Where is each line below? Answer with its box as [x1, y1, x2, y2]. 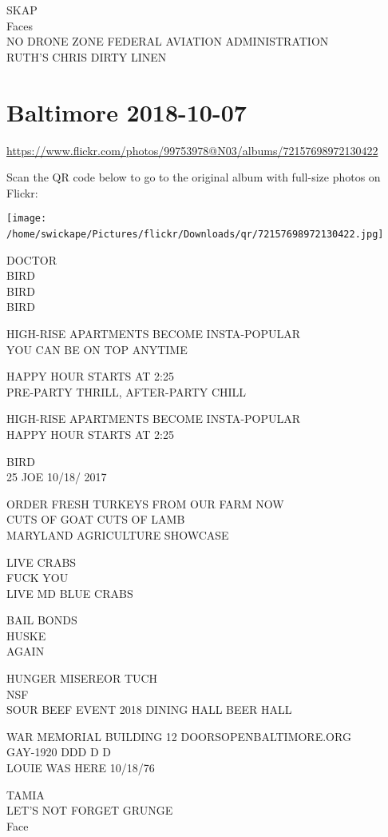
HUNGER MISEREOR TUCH [6, 670, 158, 687]
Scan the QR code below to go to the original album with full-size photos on [6, 169, 381, 185]
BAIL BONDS [6, 612, 77, 628]
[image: [6, 213, 47, 225]
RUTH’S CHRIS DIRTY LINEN [6, 48, 167, 65]
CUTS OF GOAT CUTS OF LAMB [6, 511, 185, 528]
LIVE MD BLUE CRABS [6, 584, 133, 601]
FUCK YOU [6, 569, 69, 586]
